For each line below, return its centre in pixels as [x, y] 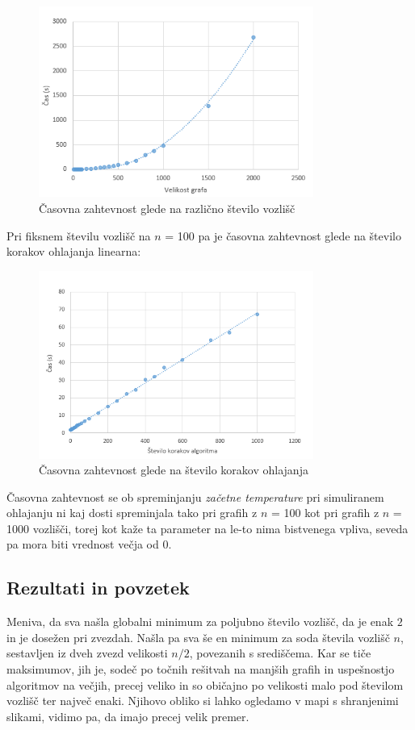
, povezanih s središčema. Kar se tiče [280, 653]
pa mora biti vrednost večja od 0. [89, 544]
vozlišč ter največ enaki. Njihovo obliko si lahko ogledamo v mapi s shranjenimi [203, 701]
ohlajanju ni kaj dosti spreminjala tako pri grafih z [132, 513]
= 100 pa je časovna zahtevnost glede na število [283, 235]
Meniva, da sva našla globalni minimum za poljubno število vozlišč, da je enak [200, 622]
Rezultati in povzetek [98, 588]
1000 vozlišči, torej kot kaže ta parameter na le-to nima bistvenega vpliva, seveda [207, 528]
